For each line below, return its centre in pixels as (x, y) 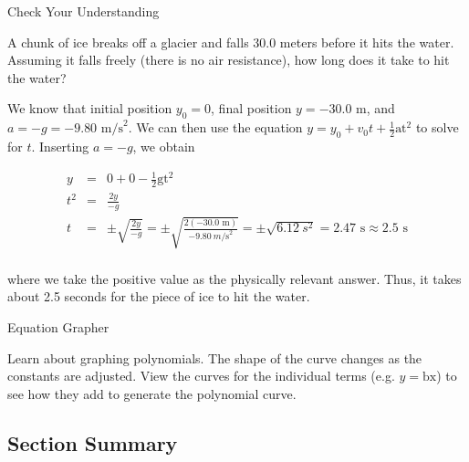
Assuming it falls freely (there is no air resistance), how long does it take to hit (229, 60)
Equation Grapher (58, 326)
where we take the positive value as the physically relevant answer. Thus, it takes (234, 278)
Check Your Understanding (83, 11)
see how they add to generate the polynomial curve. (152, 393)
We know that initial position (90, 108)
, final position (251, 108)
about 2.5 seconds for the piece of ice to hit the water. (159, 296)
